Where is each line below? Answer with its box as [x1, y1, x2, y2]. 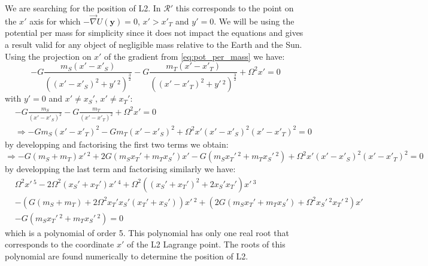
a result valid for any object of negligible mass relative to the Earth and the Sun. [5, 38, 302, 50]
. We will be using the [214, 14, 295, 27]
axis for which [29, 14, 81, 27]
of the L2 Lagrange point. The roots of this [126, 238, 286, 250]
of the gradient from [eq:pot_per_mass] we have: [104, 50, 285, 62]
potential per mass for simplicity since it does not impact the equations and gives [5, 26, 303, 39]
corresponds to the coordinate [5, 238, 114, 250]
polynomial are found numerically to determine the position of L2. [5, 249, 248, 262]
